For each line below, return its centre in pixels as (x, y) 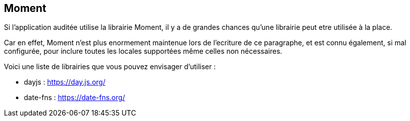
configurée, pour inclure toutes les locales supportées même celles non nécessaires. (143, 51)
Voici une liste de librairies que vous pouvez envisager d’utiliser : (110, 67)
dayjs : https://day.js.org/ (65, 82)
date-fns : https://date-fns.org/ (75, 98)
